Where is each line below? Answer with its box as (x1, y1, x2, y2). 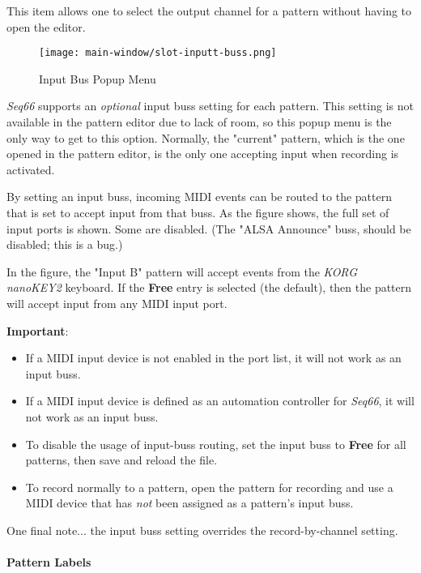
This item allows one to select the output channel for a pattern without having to (6, 2, 412, 19)
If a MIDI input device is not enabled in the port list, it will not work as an (25, 349, 402, 366)
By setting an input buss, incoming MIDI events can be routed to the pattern (6, 188, 392, 205)
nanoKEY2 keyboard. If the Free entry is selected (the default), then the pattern (6, 279, 412, 296)
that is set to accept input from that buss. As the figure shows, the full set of (6, 204, 389, 220)
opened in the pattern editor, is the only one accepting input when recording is (6, 145, 399, 162)
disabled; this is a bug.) (6, 236, 123, 253)
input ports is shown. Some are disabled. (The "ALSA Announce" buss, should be (6, 220, 411, 237)
